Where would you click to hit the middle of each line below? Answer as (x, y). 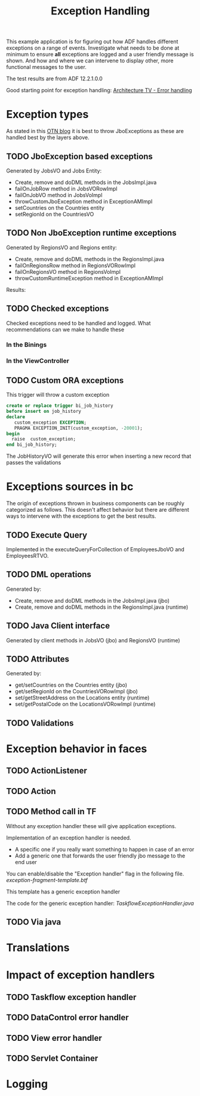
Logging (27, 1084)
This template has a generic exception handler (63, 892)
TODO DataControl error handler (67, 1018)
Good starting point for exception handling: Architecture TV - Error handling (99, 90)
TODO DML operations (49, 574)
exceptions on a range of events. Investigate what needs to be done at (93, 48)
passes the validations (34, 463)
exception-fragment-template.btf (47, 880)
